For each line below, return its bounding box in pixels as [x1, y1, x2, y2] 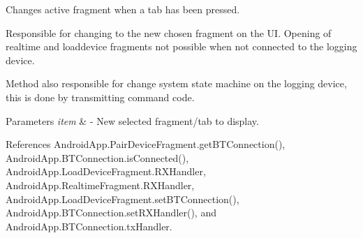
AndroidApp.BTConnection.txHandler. [6, 218, 172, 233]
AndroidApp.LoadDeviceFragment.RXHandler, [6, 164, 206, 179]
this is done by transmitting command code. [6, 89, 195, 104]
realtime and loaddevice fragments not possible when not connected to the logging [6, 39, 357, 54]
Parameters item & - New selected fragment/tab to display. [6, 113, 259, 128]
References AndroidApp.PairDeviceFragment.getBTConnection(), [6, 137, 286, 151]
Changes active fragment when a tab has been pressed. [6, 2, 240, 16]
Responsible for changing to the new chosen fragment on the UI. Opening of [6, 25, 332, 40]
